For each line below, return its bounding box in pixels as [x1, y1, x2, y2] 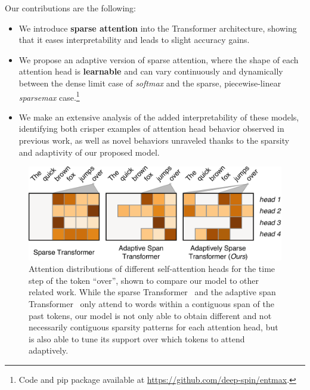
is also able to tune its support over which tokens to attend [29, 332, 245, 345]
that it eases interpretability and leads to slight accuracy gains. [18, 33, 250, 46]
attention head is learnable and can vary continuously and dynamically [18, 65, 283, 78]
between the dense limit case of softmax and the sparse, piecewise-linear [18, 76, 281, 89]
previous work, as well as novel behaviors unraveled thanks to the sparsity [18, 134, 290, 146]
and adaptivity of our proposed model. [18, 146, 160, 158]
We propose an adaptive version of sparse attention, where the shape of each [18, 53, 299, 66]
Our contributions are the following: [5, 2, 136, 14]
